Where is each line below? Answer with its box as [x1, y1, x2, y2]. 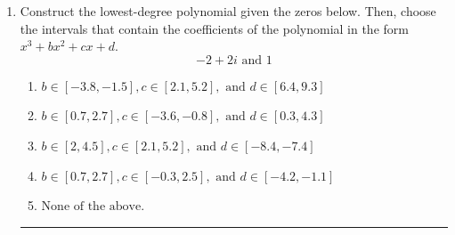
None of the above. [41, 200, 145, 214]
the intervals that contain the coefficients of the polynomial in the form [20, 19, 409, 37]
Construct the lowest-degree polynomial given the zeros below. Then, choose [20, 2, 436, 20]
